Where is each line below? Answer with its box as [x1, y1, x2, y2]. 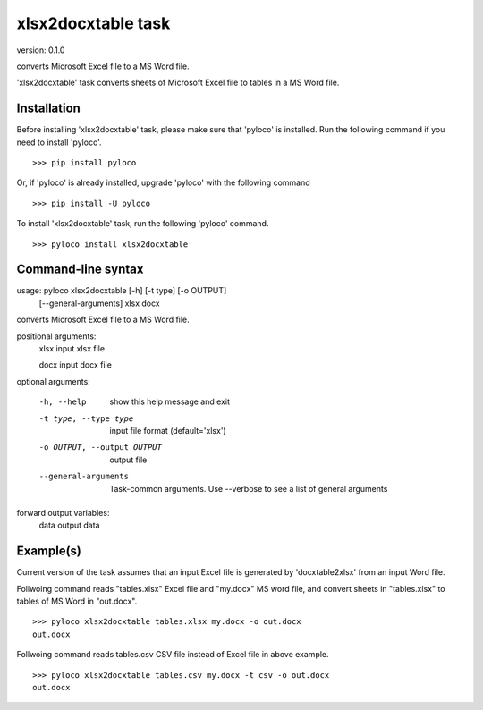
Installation [16, 101, 80, 116]
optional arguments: [16, 376, 91, 386]
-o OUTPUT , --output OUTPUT [38, 443, 163, 452]
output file [109, 454, 148, 465]
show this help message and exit [109, 396, 230, 407]
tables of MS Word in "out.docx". [16, 596, 138, 607]
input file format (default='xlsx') [109, 426, 227, 435]
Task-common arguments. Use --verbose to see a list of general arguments [109, 483, 388, 494]
